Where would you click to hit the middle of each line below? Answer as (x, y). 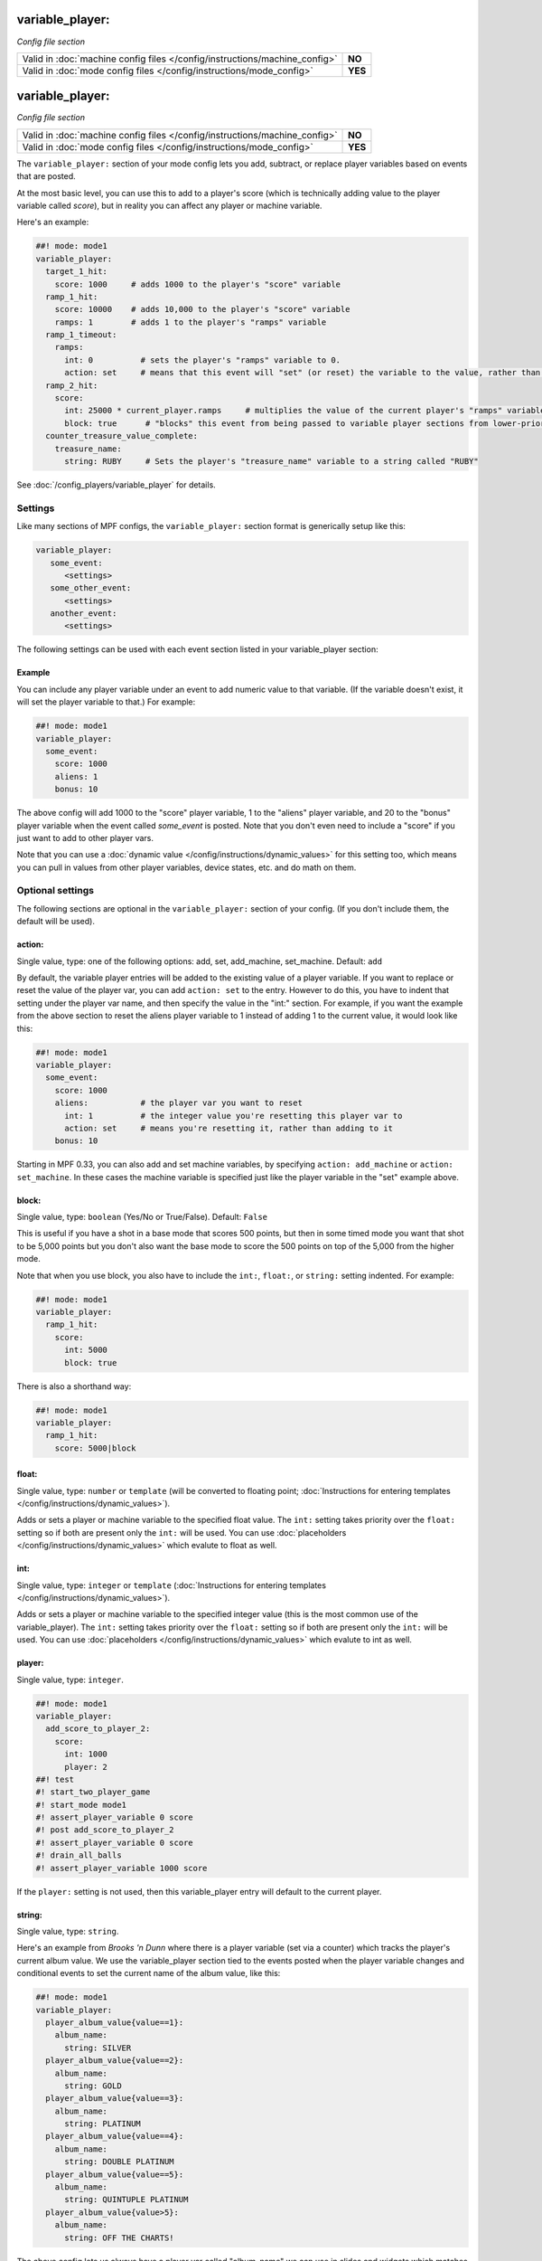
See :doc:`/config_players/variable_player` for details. (116, 485)
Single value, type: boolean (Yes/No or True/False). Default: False (142, 1217)
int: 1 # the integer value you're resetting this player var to (234, 1116)
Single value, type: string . (68, 1932)
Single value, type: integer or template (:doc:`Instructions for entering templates (172, 1585)
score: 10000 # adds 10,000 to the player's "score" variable (202, 309)
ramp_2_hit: (72, 385)
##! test (55, 1779)
